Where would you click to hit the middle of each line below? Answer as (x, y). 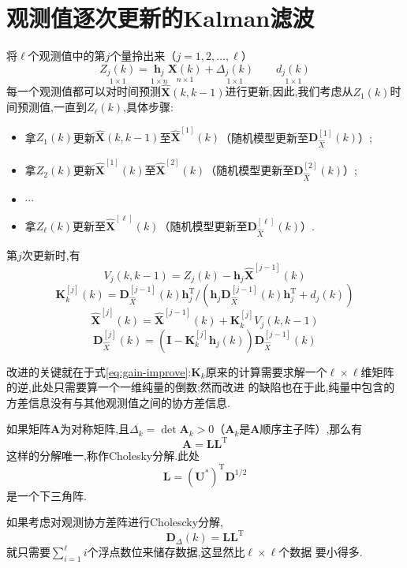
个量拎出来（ (143, 56)
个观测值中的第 (67, 56)
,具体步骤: (148, 107)
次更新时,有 (51, 254)
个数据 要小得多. (321, 552)
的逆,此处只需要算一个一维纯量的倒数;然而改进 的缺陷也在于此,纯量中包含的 (201, 387)
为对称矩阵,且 (95, 429)
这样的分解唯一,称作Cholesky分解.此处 (103, 456)
